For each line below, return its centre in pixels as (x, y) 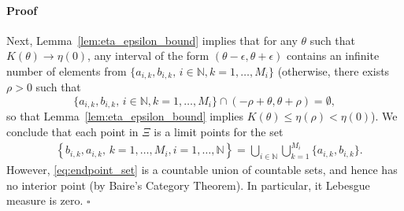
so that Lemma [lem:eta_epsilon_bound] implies (125, 116)
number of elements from (67, 70)
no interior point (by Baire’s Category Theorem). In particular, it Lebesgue (188, 185)
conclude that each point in (72, 132)
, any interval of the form (148, 56)
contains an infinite (333, 56)
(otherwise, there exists (334, 70)
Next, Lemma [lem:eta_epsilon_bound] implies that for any (152, 40)
